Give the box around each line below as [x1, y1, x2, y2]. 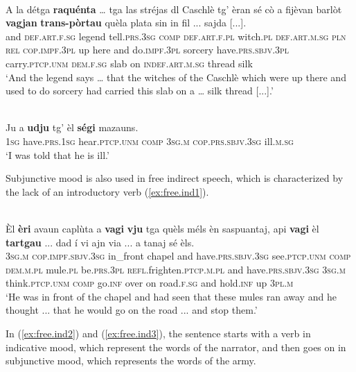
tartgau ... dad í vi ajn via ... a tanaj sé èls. [6, 235, 195, 249]
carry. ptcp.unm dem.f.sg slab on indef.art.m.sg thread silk [6, 56, 253, 70]
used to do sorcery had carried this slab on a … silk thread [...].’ [6, 83, 274, 98]
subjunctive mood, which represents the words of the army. [6, 353, 256, 368]
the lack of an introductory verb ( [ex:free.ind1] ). [6, 184, 209, 198]
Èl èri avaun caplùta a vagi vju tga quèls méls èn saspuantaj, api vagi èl [6, 221, 319, 235]
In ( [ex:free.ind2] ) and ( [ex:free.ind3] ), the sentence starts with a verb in [6, 326, 311, 341]
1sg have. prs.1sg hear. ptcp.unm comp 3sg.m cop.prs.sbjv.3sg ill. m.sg [6, 133, 294, 148]
